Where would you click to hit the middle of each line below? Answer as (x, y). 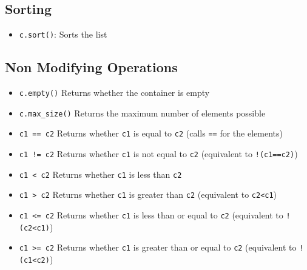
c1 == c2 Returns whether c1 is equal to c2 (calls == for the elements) (151, 133)
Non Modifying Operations (91, 67)
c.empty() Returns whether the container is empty (114, 93)
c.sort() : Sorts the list (63, 34)
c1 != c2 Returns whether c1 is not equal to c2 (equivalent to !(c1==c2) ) (158, 154)
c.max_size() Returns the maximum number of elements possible (142, 113)
